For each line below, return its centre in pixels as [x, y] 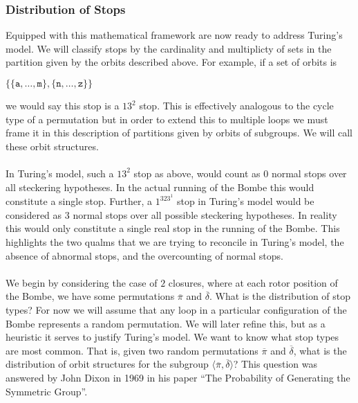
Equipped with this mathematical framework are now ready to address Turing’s [174, 35]
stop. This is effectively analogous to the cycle [236, 105]
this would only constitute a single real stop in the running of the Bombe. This [173, 228]
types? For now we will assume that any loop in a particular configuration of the [176, 309]
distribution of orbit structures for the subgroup [107, 364]
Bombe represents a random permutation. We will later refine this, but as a [166, 323]
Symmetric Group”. [47, 391]
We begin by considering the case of [82, 282]
